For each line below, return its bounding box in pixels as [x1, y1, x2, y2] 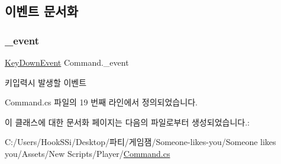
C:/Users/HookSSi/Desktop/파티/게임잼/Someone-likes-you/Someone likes [5, 136, 276, 148]
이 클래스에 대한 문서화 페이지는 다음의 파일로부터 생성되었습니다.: [5, 115, 250, 128]
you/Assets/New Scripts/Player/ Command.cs [5, 147, 170, 159]
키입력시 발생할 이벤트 [5, 76, 87, 88]
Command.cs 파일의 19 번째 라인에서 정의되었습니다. [5, 96, 198, 108]
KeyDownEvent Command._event [5, 56, 129, 68]
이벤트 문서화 [5, 2, 78, 20]
